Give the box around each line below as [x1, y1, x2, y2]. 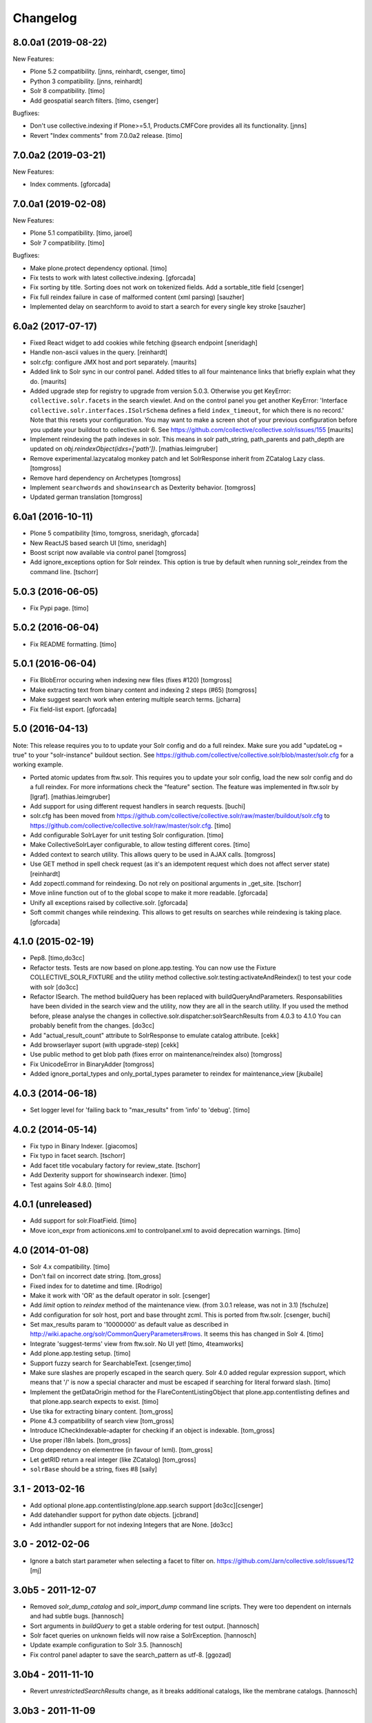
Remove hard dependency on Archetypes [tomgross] [30, 473, 181, 482]
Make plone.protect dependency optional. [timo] [30, 264, 167, 272]
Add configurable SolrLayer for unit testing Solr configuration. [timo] [30, 831, 224, 839]
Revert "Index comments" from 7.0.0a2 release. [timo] [30, 131, 183, 139]
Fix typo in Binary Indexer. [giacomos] [30, 1141, 138, 1150]
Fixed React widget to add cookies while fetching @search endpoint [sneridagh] [30, 338, 258, 347]
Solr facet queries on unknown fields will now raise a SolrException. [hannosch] [30, 1631, 257, 1640]
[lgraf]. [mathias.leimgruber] [30, 793, 110, 801]
